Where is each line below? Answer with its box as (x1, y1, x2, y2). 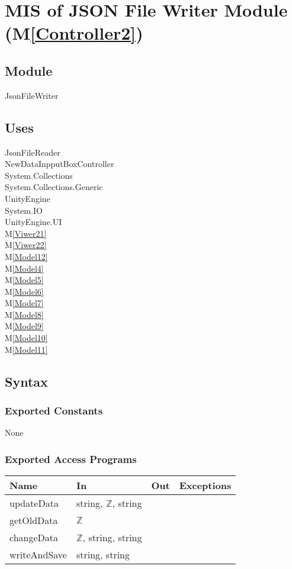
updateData (9, 496, 59, 510)
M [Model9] (5, 320, 44, 332)
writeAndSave (9, 548, 67, 562)
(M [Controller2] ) (5, 21, 143, 45)
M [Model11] (5, 343, 48, 355)
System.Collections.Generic (5, 181, 103, 193)
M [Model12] (5, 250, 48, 262)
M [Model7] (5, 297, 44, 309)
